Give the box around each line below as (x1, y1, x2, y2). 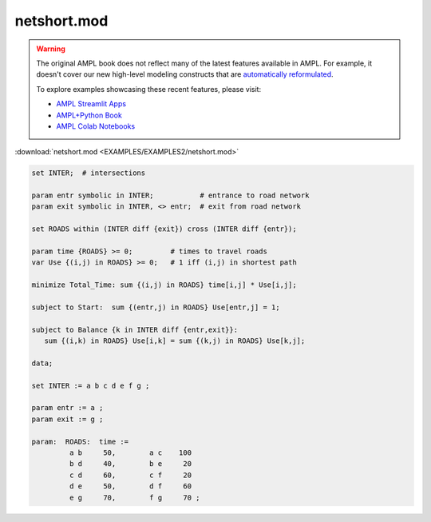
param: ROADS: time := (31, 436, 129, 446)
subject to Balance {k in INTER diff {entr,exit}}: (31, 325, 239, 334)
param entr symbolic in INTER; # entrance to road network (31, 191, 310, 200)
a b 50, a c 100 (69, 448, 192, 457)
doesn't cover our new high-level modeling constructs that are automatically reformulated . (36, 70, 334, 79)
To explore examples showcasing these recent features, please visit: (36, 84, 262, 94)
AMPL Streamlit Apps (56, 99, 127, 109)
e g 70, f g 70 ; (69, 492, 200, 502)
